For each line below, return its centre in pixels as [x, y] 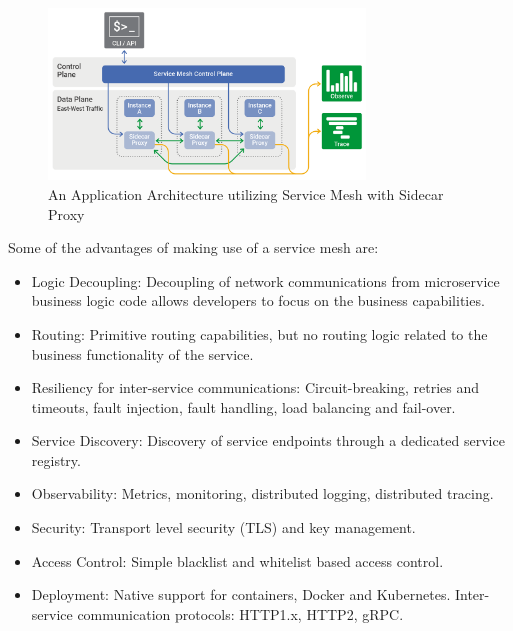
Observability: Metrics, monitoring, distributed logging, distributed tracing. [262, 493]
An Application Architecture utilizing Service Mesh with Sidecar [246, 193]
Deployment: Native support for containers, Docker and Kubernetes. [241, 594]
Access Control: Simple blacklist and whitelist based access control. [237, 560]
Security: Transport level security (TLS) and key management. [223, 527]
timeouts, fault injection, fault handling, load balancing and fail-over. [243, 406]
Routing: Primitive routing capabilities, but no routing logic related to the [259, 333]
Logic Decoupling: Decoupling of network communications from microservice [265, 280]
